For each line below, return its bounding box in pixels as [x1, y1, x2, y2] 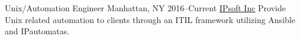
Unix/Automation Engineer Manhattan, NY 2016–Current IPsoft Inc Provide [5, 2, 286, 14]
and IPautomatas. [5, 25, 70, 37]
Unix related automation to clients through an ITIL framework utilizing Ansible [5, 13, 295, 25]
